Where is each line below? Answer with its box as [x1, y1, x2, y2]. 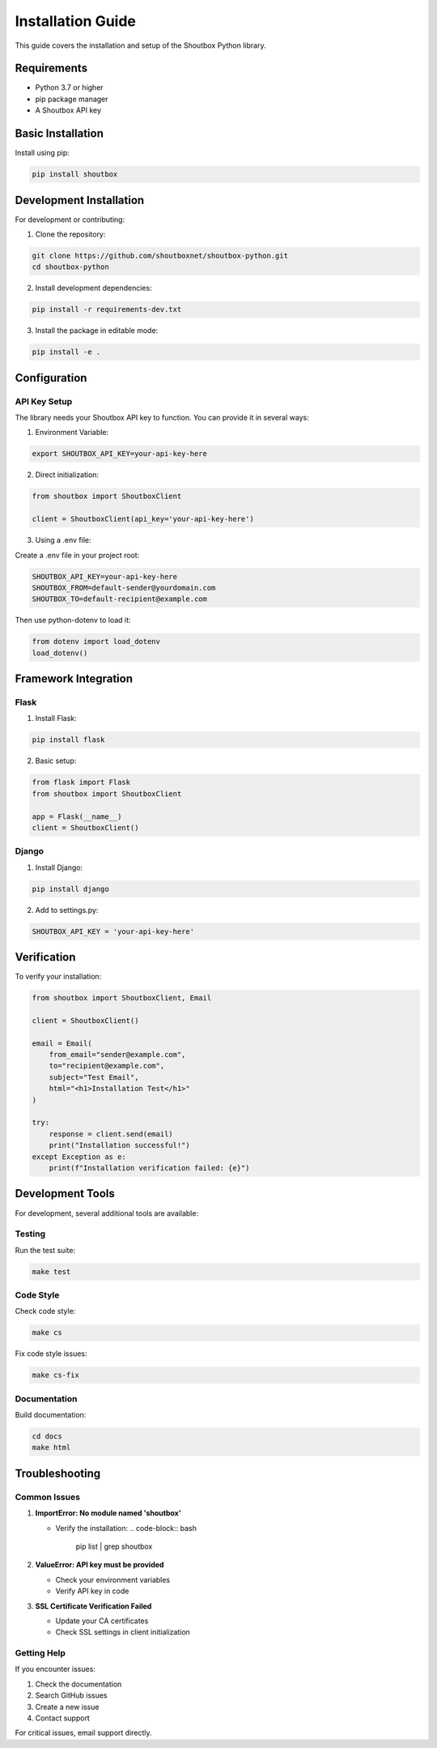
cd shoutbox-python [32, 262, 109, 271]
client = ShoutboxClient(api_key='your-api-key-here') [32, 514, 254, 524]
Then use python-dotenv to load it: [15, 616, 131, 625]
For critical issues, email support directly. [15, 1728, 153, 1737]
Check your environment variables [55, 1575, 171, 1584]
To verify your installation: [15, 972, 102, 982]
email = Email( [32, 1038, 92, 1048]
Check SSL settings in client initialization [55, 1627, 190, 1637]
